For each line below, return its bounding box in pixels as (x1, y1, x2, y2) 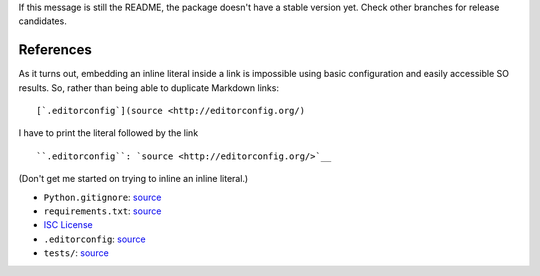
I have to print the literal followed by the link (18, 127, 199, 139)
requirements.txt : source (43, 205, 162, 217)
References (18, 41, 92, 59)
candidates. (18, 15, 67, 27)
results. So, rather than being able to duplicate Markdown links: (18, 81, 280, 94)
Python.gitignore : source (43, 191, 162, 203)
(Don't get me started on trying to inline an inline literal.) (18, 173, 249, 185)
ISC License (43, 219, 94, 231)
